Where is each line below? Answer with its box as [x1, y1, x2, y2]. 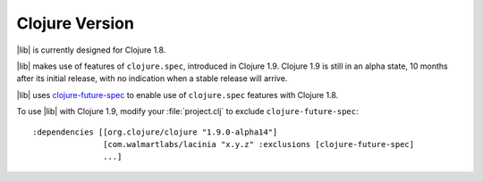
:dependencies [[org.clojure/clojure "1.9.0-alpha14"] [32, 127, 278, 137]
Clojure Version [16, 13, 134, 33]
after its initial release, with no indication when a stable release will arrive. [16, 73, 288, 84]
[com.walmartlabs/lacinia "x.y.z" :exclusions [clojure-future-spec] [103, 139, 415, 149]
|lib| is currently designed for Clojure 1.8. [16, 45, 166, 55]
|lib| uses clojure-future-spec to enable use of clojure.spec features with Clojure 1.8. [16, 89, 339, 100]
